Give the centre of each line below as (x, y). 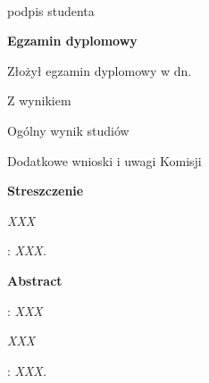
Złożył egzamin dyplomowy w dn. (100, 70)
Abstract (35, 280)
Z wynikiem (39, 100)
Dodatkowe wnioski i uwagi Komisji (104, 160)
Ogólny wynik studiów (68, 130)
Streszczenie (46, 191)
